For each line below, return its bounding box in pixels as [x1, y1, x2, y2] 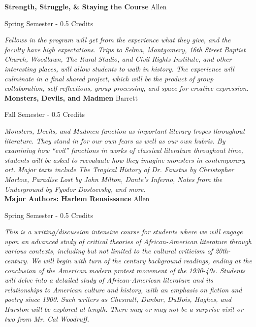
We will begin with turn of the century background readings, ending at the [31, 255, 252, 266]
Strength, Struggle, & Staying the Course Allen [4, 1, 167, 11]
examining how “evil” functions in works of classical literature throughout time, [4, 145, 243, 155]
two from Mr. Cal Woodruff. [4, 313, 90, 324]
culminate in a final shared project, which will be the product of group [4, 73, 214, 83]
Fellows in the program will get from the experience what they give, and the [4, 35, 231, 45]
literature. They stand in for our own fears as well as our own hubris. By [4, 135, 225, 145]
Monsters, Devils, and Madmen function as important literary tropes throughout [4, 125, 245, 136]
